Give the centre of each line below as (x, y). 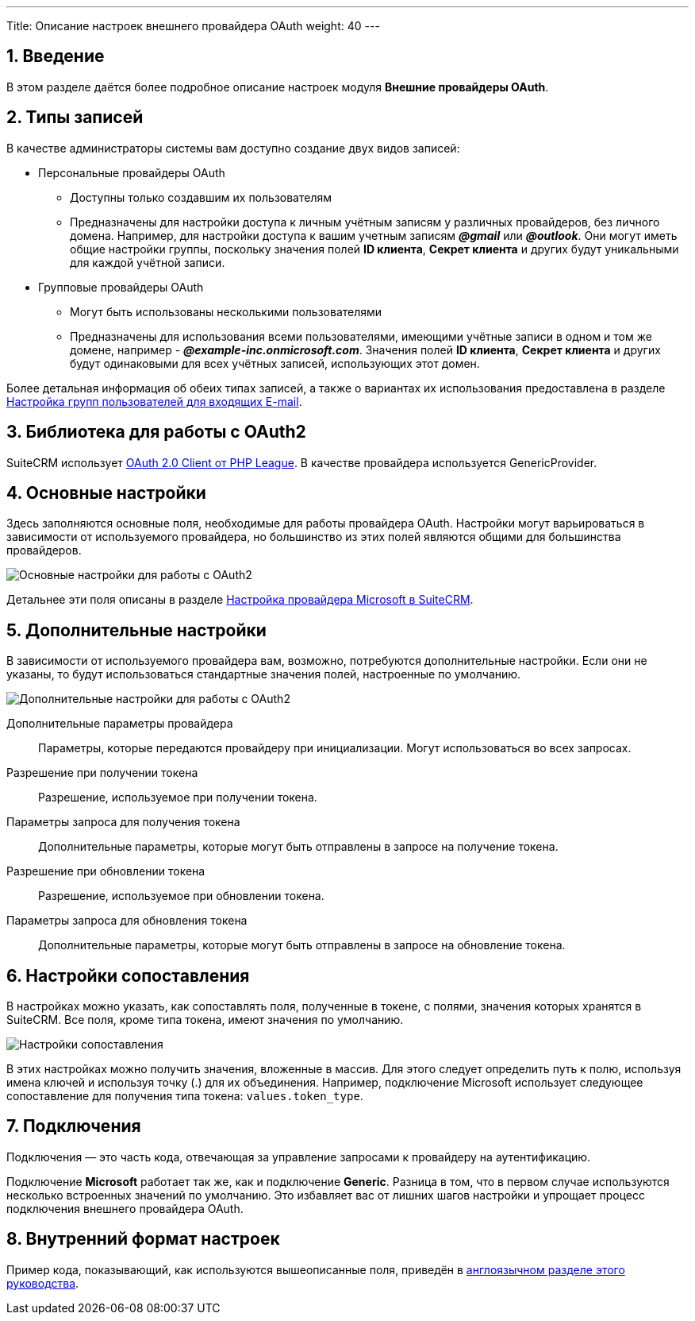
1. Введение (56, 56)
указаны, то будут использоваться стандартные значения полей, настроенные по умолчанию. (264, 674)
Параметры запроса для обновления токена (127, 921)
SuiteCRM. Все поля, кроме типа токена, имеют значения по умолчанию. (205, 1020)
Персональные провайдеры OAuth (132, 172)
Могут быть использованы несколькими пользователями (226, 311)
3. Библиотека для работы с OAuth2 (156, 432)
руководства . (43, 1283)
